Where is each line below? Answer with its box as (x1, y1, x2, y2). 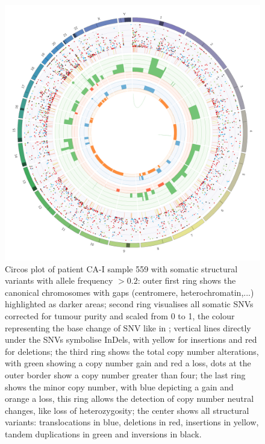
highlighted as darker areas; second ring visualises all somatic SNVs (5, 298, 254, 310)
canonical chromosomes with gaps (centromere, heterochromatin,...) (5, 286, 254, 298)
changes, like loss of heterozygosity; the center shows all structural (5, 404, 249, 416)
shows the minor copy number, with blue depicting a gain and (5, 380, 234, 393)
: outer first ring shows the (137, 274, 236, 287)
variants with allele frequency (5, 274, 113, 287)
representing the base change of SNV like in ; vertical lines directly (5, 321, 251, 334)
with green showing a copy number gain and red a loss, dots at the (5, 357, 251, 369)
